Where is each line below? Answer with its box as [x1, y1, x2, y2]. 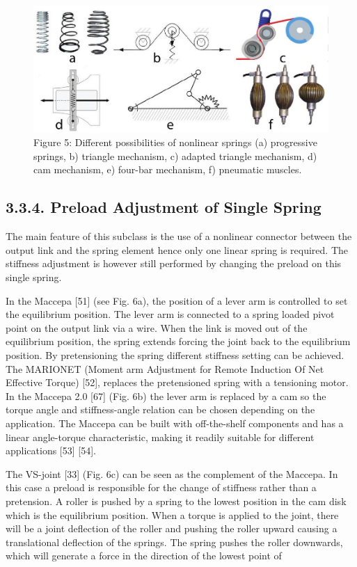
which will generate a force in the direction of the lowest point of [6, 548, 282, 563]
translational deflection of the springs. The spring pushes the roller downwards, [6, 534, 343, 549]
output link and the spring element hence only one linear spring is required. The [6, 242, 349, 257]
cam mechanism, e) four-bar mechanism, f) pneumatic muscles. [33, 162, 302, 177]
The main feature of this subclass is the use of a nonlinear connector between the [6, 229, 352, 243]
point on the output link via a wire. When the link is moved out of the [6, 320, 308, 335]
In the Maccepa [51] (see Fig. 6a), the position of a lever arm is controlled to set [6, 293, 348, 308]
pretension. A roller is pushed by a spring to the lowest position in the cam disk [6, 493, 347, 508]
